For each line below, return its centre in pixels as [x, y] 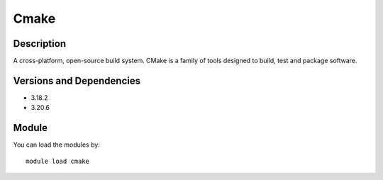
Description [40, 44]
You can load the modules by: [57, 145]
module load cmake [58, 161]
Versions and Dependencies [77, 80]
